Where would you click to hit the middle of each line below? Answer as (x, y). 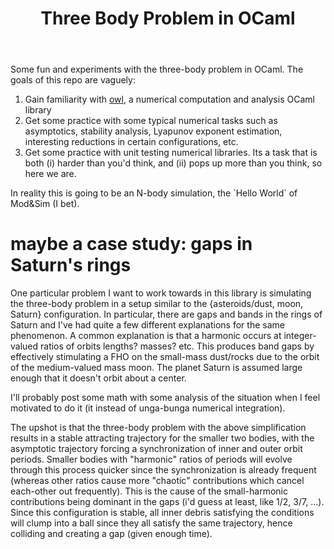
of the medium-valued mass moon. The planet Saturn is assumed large (156, 368)
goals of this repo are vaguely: (73, 80)
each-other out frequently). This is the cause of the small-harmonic (149, 491)
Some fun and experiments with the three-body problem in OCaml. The (157, 69)
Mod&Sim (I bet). (45, 204)
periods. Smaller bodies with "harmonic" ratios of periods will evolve (151, 459)
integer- (300, 336)
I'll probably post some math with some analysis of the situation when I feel (165, 398)
